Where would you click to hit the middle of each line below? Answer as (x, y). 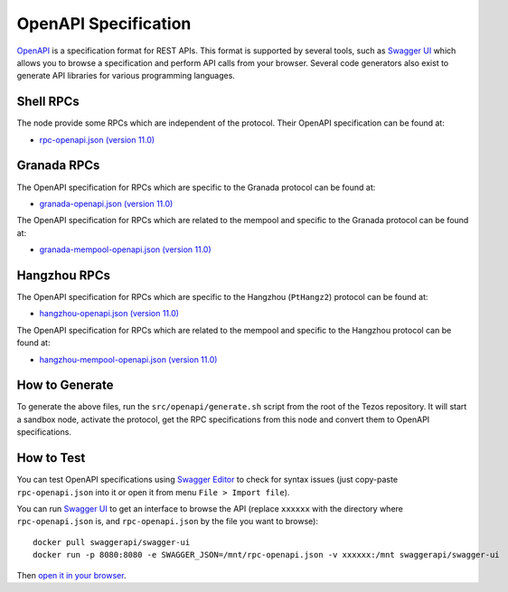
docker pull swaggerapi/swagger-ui (112, 542)
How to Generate (65, 385)
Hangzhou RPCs (63, 275)
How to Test (51, 458)
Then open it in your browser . (71, 575)
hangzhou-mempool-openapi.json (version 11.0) (128, 359)
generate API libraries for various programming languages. (126, 76)
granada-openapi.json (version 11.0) (106, 203)
